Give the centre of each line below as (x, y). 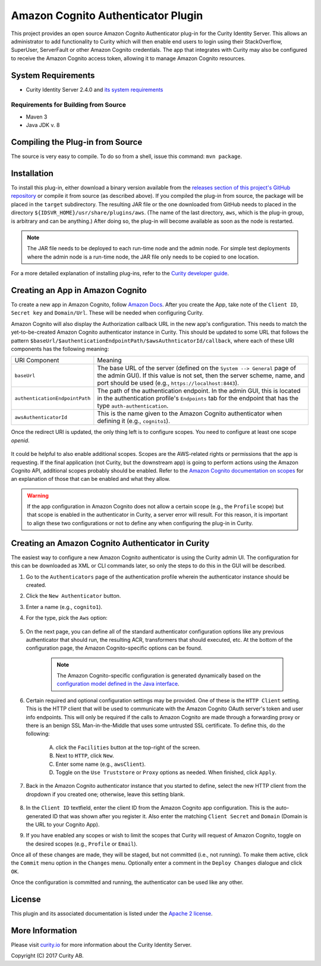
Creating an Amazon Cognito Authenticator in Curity (110, 543)
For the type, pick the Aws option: (67, 618)
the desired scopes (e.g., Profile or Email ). (82, 844)
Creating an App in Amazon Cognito (79, 290)
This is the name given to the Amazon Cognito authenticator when (190, 414)
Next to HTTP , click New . (85, 756)
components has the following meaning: (60, 349)
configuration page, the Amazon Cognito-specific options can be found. (114, 648)
